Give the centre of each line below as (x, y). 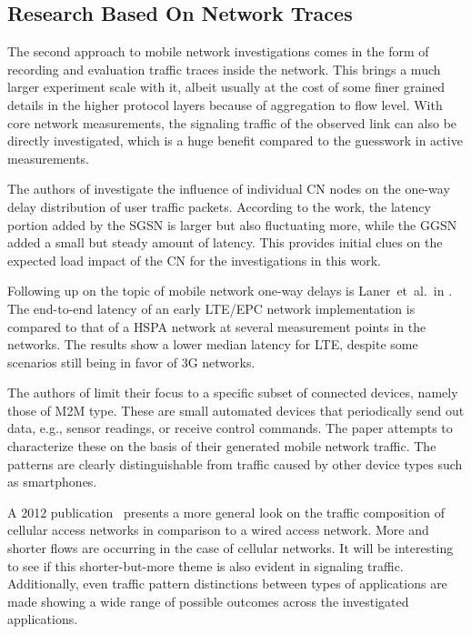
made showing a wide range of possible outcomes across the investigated (208, 601)
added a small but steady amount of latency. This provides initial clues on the (225, 242)
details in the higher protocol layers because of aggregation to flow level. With (225, 104)
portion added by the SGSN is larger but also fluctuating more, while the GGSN (232, 224)
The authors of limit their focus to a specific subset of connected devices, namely (233, 392)
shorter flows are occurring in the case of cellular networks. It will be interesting (230, 548)
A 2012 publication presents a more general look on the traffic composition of (226, 512)
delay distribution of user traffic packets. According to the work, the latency (219, 206)
